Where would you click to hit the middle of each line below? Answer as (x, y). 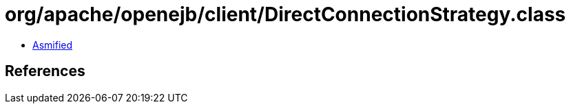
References (45, 71)
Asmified (53, 45)
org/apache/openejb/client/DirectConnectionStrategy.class (285, 14)
